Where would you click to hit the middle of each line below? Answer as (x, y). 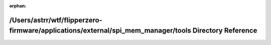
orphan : (18, 6)
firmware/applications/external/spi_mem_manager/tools (100, 31)
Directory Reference (225, 31)
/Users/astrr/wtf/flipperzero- (56, 20)
